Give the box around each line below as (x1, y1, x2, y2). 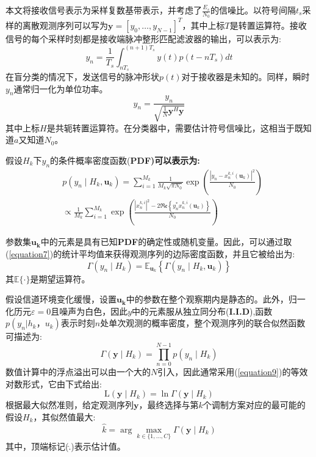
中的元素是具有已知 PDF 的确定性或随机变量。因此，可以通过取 (40, 235, 292, 248)
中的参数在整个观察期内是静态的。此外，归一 (126, 293, 306, 305)
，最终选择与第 (138, 398, 199, 411)
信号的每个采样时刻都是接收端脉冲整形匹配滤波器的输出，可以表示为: (5, 32, 281, 45)
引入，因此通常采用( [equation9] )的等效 (157, 365, 308, 378)
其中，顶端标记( (5, 439, 69, 452)
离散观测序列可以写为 (22, 18, 108, 31)
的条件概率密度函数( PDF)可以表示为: (50, 153, 200, 166)
